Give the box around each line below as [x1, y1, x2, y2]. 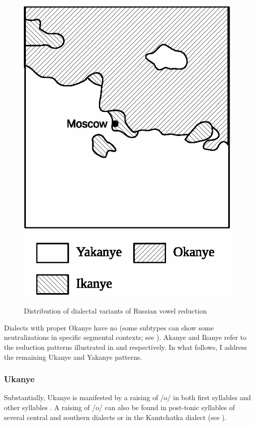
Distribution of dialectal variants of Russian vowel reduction [24, 306, 207, 316]
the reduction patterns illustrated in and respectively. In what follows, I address [4, 341, 247, 352]
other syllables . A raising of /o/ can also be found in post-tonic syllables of [4, 402, 235, 412]
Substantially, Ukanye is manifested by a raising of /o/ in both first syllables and [4, 392, 251, 403]
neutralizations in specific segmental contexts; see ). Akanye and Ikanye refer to [4, 332, 247, 342]
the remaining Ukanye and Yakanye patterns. [4, 351, 142, 362]
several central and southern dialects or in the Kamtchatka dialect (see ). [4, 412, 227, 422]
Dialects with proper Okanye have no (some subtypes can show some [4, 322, 214, 332]
